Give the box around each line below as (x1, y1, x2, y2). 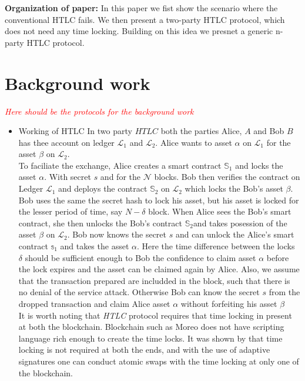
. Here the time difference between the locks (136, 240, 295, 252)
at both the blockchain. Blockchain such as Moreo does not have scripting (18, 320, 284, 333)
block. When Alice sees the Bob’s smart (148, 205, 291, 218)
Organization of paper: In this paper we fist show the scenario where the (5, 2, 278, 14)
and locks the (235, 159, 283, 171)
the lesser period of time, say (18, 205, 123, 218)
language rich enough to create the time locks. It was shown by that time (18, 332, 283, 344)
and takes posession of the (193, 216, 287, 229)
